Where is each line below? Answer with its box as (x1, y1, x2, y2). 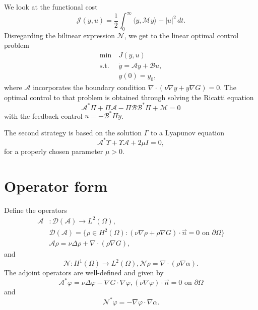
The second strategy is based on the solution (4, 127, 142, 137)
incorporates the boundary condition (33, 82, 146, 92)
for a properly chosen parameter (4, 145, 103, 156)
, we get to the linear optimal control (124, 30, 239, 40)
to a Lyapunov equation (150, 127, 225, 137)
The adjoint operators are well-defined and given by (4, 267, 164, 278)
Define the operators (4, 204, 67, 215)
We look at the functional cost (4, 2, 98, 12)
